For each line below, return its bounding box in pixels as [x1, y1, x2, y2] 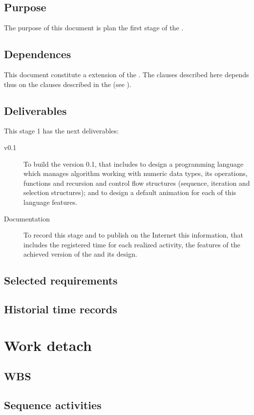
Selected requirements [4, 273, 118, 288]
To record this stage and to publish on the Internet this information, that [23, 230, 244, 240]
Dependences [4, 46, 71, 62]
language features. [23, 197, 78, 207]
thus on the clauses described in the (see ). [4, 79, 131, 89]
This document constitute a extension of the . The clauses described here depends [4, 69, 249, 79]
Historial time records [4, 302, 117, 317]
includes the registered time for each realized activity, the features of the [23, 239, 240, 249]
